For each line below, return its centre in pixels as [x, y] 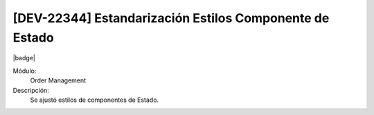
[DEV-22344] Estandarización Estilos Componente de [171, 18]
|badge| [24, 58]
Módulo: [25, 71]
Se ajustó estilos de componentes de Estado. [95, 100]
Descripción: [31, 90]
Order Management [58, 80]
